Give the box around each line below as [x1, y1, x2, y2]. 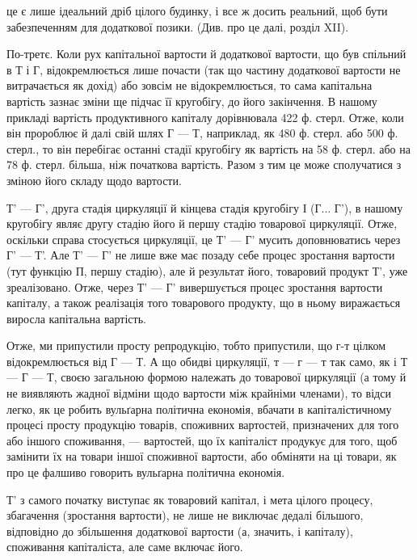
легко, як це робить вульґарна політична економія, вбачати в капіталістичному [6, 400, 392, 417]
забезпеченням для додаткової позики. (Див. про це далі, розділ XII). [6, 18, 349, 35]
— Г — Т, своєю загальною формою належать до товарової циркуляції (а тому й [6, 368, 406, 385]
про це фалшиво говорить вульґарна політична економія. [6, 464, 285, 481]
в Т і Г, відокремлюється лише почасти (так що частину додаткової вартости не [6, 61, 401, 78]
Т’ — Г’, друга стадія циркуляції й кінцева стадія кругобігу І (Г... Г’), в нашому [6, 199, 403, 216]
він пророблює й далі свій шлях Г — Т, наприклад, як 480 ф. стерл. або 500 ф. [6, 124, 398, 141]
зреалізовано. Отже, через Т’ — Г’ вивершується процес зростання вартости [6, 278, 383, 295]
